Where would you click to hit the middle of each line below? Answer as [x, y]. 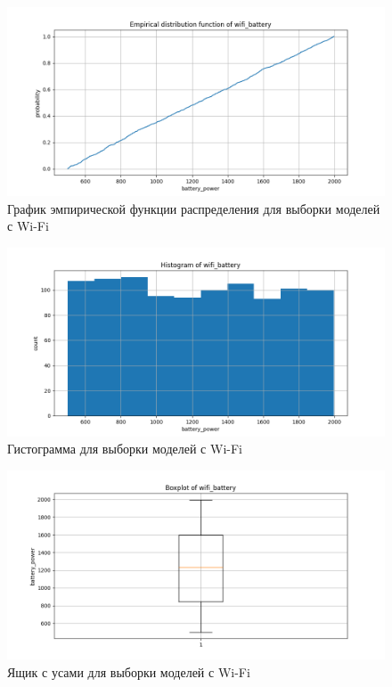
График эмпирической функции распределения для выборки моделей [194, 208]
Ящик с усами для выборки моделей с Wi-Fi [129, 671]
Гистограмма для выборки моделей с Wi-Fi [125, 449]
